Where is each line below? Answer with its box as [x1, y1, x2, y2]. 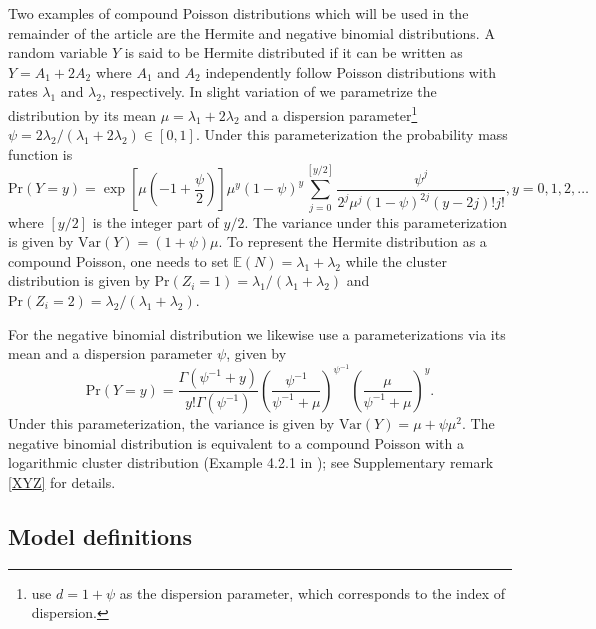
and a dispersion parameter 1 [244, 101, 418, 125]
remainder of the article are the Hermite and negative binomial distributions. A [8, 22, 495, 43]
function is [8, 143, 73, 164]
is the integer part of [92, 211, 219, 232]
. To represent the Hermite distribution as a [218, 231, 487, 252]
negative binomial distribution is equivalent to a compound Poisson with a [8, 432, 464, 453]
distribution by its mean [8, 104, 156, 125]
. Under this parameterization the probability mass [195, 124, 508, 145]
